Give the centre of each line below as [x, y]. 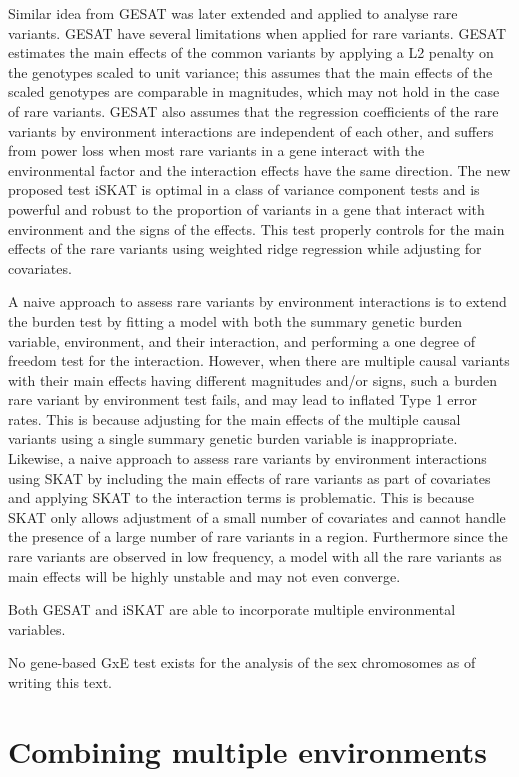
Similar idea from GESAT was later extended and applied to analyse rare [233, 13]
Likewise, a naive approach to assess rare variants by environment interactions [247, 458]
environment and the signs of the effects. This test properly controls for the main [256, 228]
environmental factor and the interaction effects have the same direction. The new [259, 169]
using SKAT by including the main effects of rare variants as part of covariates [249, 477]
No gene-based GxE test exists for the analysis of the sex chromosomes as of [242, 662]
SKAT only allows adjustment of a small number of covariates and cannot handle [257, 516]
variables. [37, 628]
